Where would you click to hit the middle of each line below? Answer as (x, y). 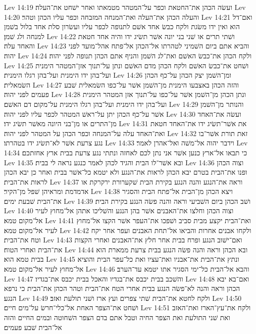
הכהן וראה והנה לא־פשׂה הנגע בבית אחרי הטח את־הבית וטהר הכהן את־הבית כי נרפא (122, 288)
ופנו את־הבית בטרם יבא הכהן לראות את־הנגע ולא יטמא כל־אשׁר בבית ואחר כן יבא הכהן (126, 172)
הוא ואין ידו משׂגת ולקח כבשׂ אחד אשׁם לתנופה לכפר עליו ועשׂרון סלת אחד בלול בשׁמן (122, 26)
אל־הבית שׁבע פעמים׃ (33, 327)
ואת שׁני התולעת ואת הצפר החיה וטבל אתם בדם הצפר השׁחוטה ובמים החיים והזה (117, 317)
